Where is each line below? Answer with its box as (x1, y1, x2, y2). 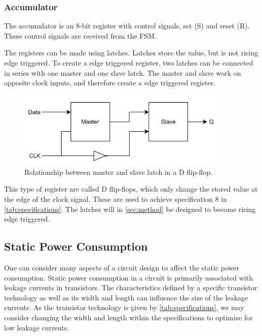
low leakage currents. (4, 322, 69, 332)
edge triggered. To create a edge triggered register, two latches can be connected (4, 57, 253, 68)
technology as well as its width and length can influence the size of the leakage (4, 292, 248, 302)
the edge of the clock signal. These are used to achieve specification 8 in (4, 194, 227, 204)
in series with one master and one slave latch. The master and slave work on (4, 67, 241, 78)
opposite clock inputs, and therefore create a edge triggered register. (4, 77, 215, 88)
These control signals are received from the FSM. (4, 30, 157, 41)
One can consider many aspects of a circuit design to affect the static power (4, 262, 239, 273)
